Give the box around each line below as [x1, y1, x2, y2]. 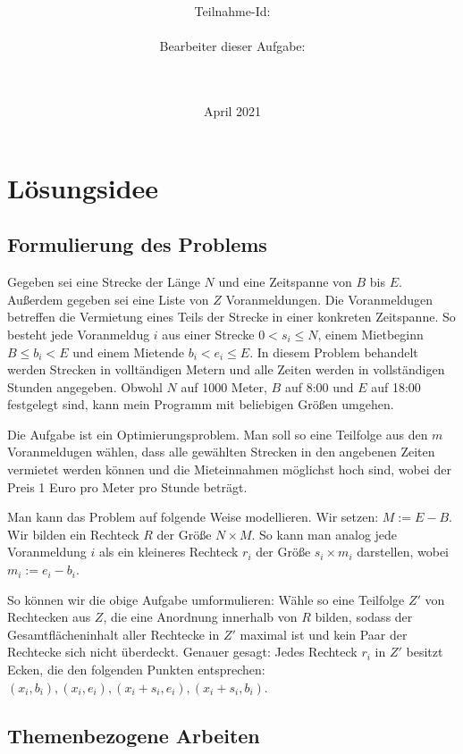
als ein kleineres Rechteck [98, 542, 239, 561]
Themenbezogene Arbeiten [7, 721, 260, 749]
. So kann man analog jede [251, 524, 398, 543]
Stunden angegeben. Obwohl [7, 377, 163, 396]
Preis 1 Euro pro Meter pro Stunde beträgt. [7, 477, 248, 496]
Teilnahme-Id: [194, 2, 271, 21]
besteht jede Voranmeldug [7, 324, 150, 343]
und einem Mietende [72, 342, 184, 361]
